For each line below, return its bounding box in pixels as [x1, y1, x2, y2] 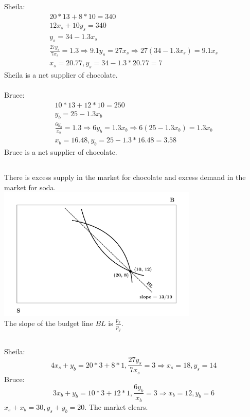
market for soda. [4, 182, 56, 192]
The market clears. [88, 401, 148, 412]
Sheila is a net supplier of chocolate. [4, 69, 118, 80]
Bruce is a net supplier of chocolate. [4, 147, 117, 157]
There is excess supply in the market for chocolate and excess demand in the [4, 172, 246, 183]
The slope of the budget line [4, 317, 93, 328]
